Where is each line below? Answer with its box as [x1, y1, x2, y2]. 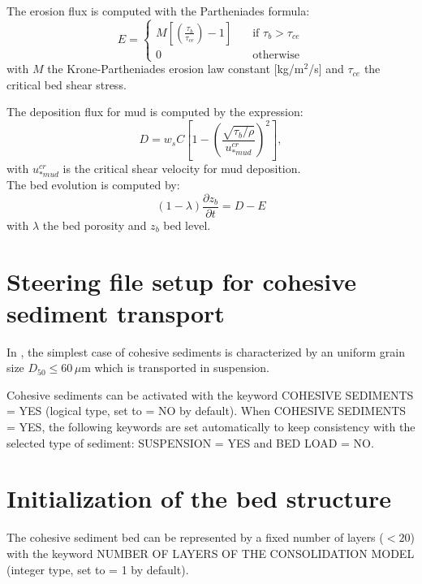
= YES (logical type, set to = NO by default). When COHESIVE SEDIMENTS [6, 402, 407, 419]
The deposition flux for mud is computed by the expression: [6, 103, 304, 120]
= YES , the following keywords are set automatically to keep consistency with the [6, 418, 416, 435]
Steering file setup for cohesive [6, 264, 357, 297]
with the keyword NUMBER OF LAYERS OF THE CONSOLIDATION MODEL [6, 544, 415, 561]
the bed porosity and [42, 216, 147, 233]
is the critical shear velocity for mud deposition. [62, 159, 301, 176]
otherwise [252, 49, 299, 61]
